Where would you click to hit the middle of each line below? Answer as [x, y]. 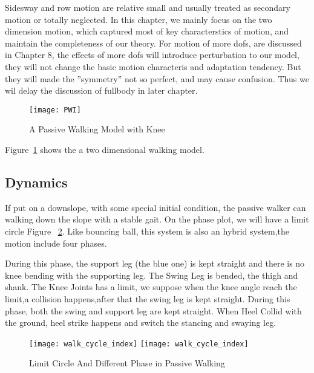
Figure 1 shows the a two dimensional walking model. [105, 149]
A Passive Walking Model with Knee [97, 129]
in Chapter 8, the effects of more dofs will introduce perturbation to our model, [152, 55]
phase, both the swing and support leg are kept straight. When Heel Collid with [153, 310]
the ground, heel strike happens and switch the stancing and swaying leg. [141, 323]
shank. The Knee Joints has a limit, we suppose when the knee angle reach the [151, 287]
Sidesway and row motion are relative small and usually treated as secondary [148, 7]
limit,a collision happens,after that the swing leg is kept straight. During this [148, 298]
